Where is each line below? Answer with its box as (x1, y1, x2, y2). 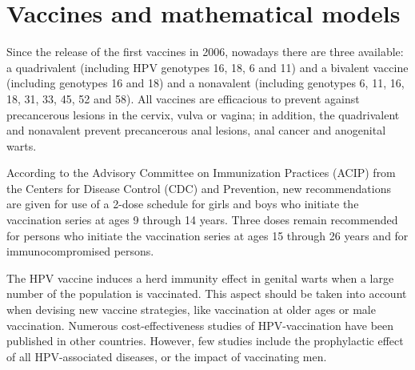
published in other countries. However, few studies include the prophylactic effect (6, 332, 404, 349)
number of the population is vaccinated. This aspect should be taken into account (6, 285, 407, 302)
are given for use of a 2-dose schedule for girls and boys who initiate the (6, 195, 359, 212)
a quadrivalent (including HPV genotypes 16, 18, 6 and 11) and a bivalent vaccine (6, 58, 409, 75)
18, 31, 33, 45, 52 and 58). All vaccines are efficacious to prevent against (6, 90, 360, 107)
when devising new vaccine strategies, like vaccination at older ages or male (6, 301, 376, 318)
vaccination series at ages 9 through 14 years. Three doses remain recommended (6, 211, 398, 228)
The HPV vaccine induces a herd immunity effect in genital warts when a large (6, 269, 394, 286)
